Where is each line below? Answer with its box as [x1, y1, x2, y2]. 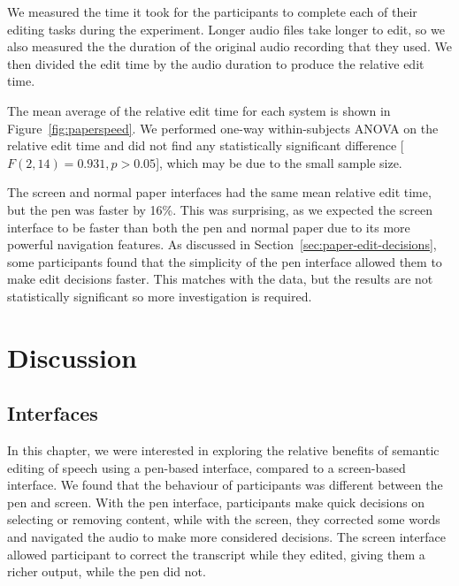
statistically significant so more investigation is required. [7, 286, 312, 305]
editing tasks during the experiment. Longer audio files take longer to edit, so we [7, 19, 445, 38]
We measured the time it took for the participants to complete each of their [7, 3, 417, 20]
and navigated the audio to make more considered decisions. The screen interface [7, 528, 446, 546]
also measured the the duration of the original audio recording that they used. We [7, 37, 452, 56]
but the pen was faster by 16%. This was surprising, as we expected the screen [7, 200, 432, 218]
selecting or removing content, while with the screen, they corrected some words [7, 510, 440, 529]
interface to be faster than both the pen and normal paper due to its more [7, 217, 410, 236]
